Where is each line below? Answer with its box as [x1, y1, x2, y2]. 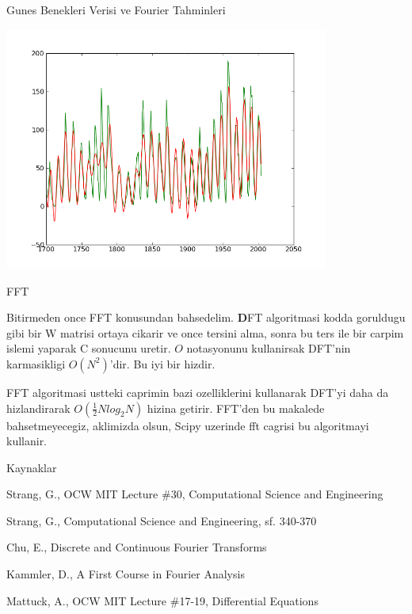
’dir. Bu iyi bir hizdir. [109, 355, 216, 372]
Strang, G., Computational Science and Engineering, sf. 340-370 [6, 512, 317, 528]
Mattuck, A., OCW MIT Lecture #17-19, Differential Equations [6, 592, 319, 608]
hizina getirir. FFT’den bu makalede [147, 399, 325, 416]
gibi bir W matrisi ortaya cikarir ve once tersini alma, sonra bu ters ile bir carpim [6, 324, 404, 341]
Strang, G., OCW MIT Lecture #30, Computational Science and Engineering [6, 486, 383, 502]
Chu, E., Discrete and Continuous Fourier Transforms [6, 539, 267, 555]
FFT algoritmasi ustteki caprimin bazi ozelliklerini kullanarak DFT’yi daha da [6, 383, 389, 400]
